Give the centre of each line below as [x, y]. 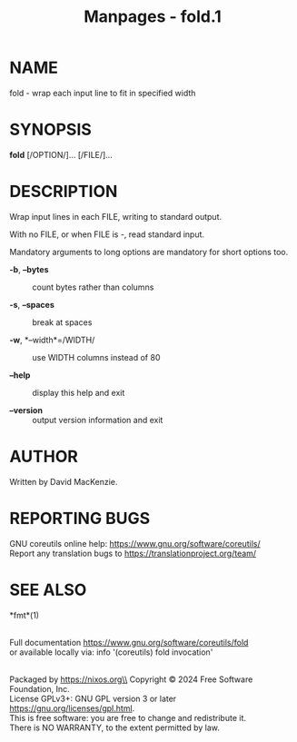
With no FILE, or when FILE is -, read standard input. [107, 234]
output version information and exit [98, 420]
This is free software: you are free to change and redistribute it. [128, 717]
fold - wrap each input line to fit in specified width [103, 93]
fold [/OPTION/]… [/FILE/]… [61, 154]
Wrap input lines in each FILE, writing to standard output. [116, 216]
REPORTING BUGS [80, 518]
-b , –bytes [29, 269]
